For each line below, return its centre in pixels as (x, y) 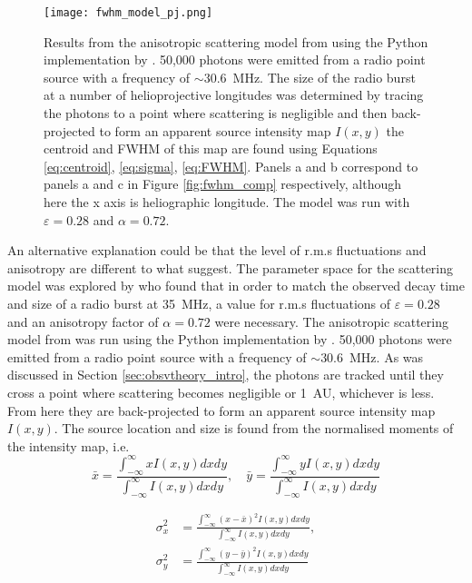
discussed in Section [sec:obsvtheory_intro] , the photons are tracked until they (226, 375)
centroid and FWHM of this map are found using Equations (211, 148)
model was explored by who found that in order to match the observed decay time (236, 286)
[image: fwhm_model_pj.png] (128, 13)
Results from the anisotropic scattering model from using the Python (236, 41)
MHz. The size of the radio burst (324, 77)
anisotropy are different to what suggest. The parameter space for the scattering (231, 267)
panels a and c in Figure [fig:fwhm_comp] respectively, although (223, 184)
